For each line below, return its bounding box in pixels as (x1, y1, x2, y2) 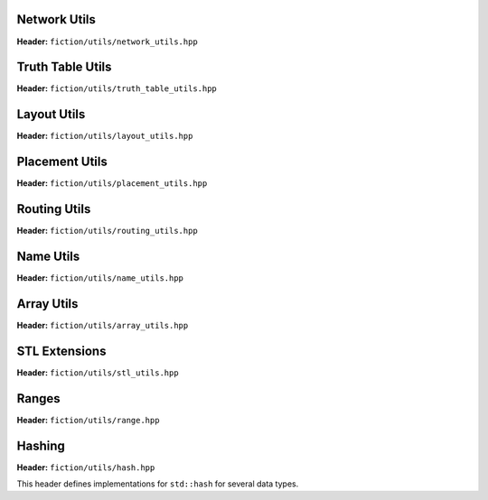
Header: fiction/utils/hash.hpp (16, 461, 155, 473)
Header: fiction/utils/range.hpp (16, 414, 160, 425)
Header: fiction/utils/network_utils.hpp (16, 36, 198, 47)
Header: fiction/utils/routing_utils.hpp (16, 226, 198, 236)
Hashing (16, 438, 65, 453)
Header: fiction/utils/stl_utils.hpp (16, 366, 180, 378)
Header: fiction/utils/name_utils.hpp (16, 273, 184, 283)
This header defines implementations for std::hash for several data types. (16, 478, 299, 489)
